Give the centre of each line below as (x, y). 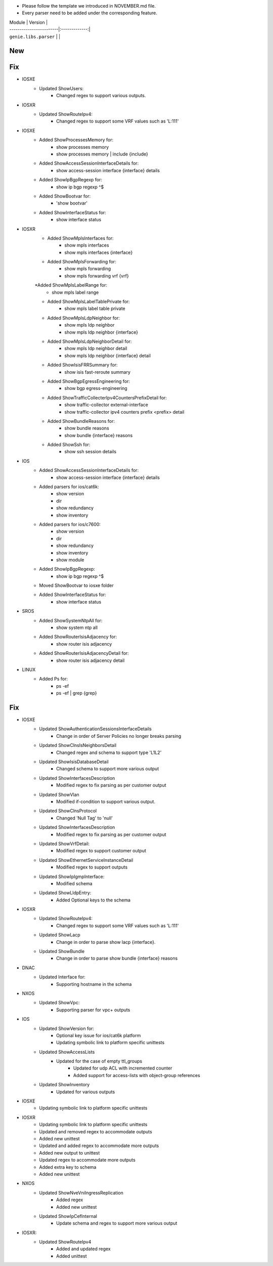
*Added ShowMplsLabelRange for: (71, 285)
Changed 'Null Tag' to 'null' (85, 818)
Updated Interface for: (62, 977)
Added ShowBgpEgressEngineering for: (88, 381)
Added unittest (72, 1256)
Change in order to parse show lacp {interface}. (106, 942)
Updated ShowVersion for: (67, 1028)
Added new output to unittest (70, 1153)
